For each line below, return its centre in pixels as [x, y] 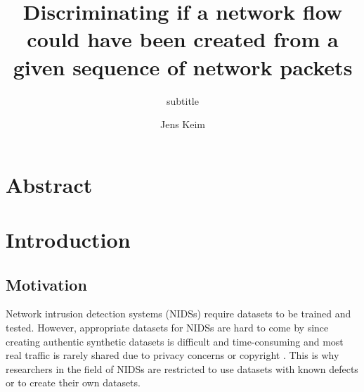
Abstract [49, 184]
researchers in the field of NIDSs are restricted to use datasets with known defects [182, 368]
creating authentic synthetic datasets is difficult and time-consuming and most [175, 341]
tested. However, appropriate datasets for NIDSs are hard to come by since [167, 328]
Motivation [46, 284]
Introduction [68, 240]
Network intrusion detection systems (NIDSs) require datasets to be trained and [178, 314]
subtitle [183, 100]
